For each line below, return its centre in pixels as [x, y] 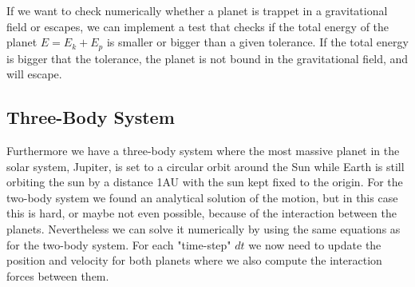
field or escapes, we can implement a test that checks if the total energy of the [198, 26]
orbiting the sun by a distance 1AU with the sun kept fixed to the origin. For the [205, 182]
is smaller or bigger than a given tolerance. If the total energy [257, 42]
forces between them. [58, 275]
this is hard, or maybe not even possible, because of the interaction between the [202, 213]
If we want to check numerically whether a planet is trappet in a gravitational [197, 10]
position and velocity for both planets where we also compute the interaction [194, 260]
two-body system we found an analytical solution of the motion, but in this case [202, 197]
